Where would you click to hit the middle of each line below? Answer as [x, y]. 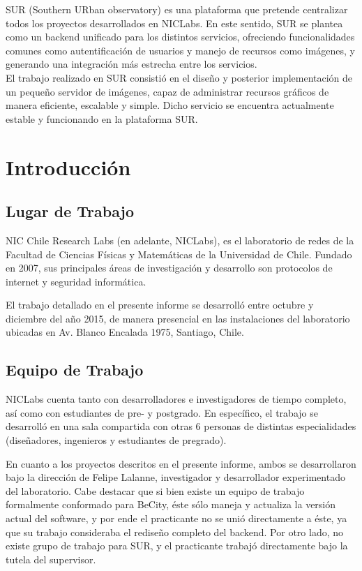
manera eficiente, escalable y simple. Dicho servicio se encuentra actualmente [170, 105]
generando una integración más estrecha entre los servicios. [131, 64]
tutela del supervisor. [51, 559]
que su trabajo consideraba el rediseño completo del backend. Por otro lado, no [175, 532]
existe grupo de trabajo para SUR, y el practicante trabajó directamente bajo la [177, 546]
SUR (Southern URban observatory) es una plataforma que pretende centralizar [177, 9]
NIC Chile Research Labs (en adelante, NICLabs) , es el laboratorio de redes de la [180, 240]
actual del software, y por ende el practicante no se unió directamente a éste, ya [176, 518]
